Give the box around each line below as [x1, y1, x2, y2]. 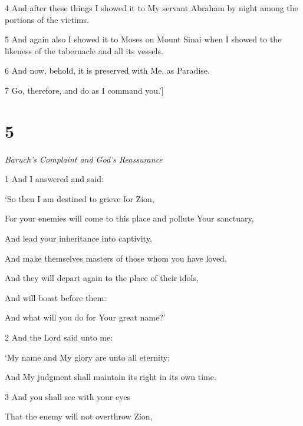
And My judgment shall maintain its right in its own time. [5, 371, 216, 383]
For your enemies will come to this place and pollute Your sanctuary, [5, 212, 254, 224]
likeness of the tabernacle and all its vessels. [5, 44, 163, 57]
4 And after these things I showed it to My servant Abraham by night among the [5, 2, 298, 14]
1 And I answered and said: [5, 173, 104, 185]
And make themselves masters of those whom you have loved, [5, 252, 227, 264]
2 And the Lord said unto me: [5, 331, 113, 344]
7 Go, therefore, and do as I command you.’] [5, 84, 164, 96]
